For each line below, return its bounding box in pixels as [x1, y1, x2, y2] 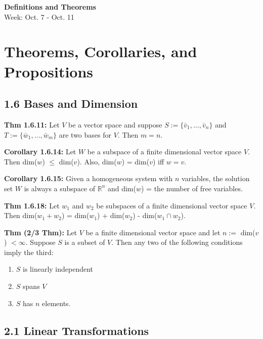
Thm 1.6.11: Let [4, 119, 60, 130]
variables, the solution [182, 173, 250, 184]
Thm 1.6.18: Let [4, 200, 60, 210]
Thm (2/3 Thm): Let [4, 227, 77, 237]
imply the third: [4, 246, 54, 257]
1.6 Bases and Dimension [4, 96, 138, 111]
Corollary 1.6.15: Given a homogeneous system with [4, 173, 173, 184]
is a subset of [64, 237, 105, 247]
